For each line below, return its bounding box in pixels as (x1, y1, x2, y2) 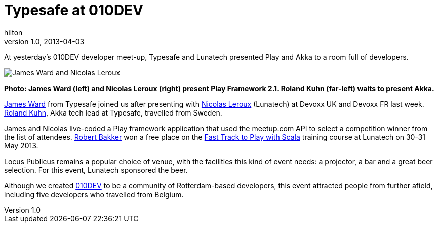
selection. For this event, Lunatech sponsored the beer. (4, 165, 188, 174)
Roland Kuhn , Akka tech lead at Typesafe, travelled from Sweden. (4, 108, 222, 117)
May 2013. (4, 141, 38, 150)
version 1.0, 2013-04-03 (4, 36, 85, 46)
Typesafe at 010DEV (4, 2, 144, 19)
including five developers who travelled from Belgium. (4, 190, 184, 199)
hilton (4, 28, 23, 37)
